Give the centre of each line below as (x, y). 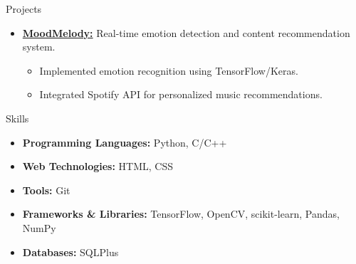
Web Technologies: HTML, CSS (98, 166)
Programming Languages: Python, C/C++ (125, 142)
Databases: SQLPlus (70, 252)
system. (39, 47)
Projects (24, 9)
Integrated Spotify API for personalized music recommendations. (181, 94)
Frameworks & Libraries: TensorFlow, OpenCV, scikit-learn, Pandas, (181, 214)
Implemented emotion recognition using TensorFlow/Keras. (169, 70)
